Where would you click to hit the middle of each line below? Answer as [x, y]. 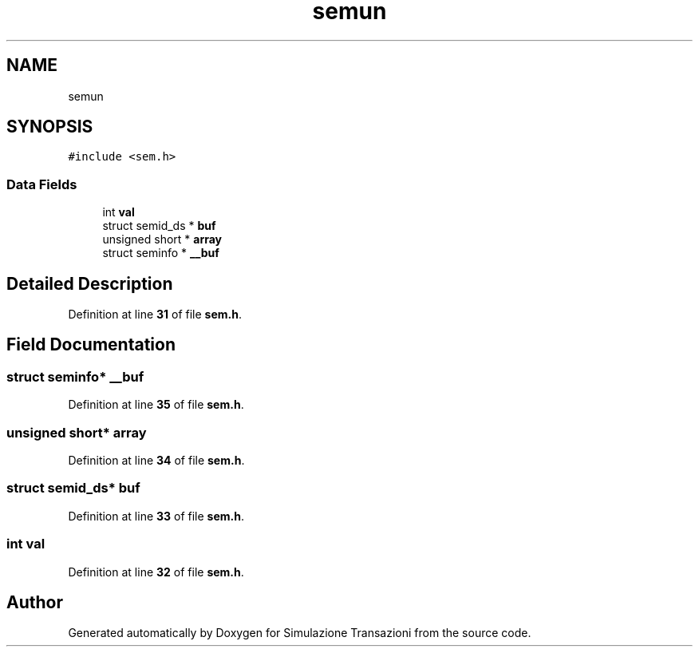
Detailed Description [90, 283]
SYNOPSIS [50, 127]
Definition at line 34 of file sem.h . [156, 460]
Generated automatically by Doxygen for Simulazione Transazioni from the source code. [300, 633]
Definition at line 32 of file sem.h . [156, 572]
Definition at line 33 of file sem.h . [156, 516]
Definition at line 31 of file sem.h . [155, 315]
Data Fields [42, 184]
